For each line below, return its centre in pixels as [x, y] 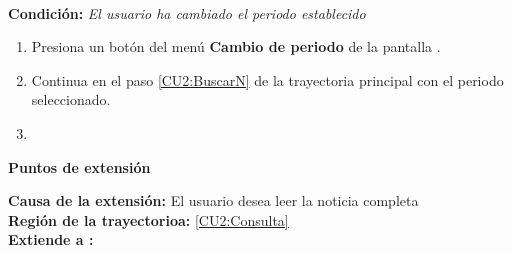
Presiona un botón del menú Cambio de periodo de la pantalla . [236, 46]
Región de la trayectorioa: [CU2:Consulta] [148, 219]
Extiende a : [51, 239]
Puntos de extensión [79, 166]
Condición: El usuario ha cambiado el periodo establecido [187, 12]
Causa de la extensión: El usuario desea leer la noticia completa [213, 200]
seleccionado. [71, 99]
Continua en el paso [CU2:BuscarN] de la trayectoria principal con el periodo [267, 79]
